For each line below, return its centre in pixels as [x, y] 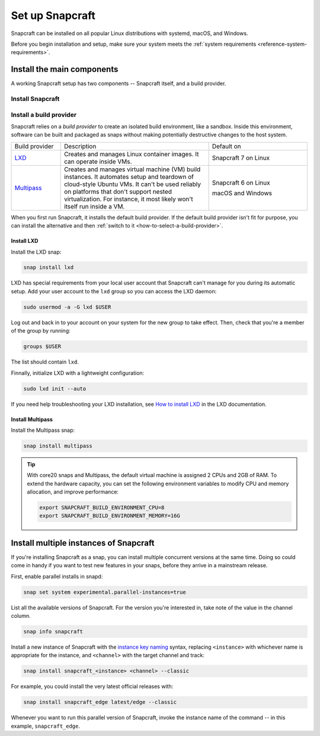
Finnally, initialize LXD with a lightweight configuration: [78, 373]
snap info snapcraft [53, 632]
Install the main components [65, 69]
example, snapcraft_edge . [45, 726]
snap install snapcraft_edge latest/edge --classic [100, 702]
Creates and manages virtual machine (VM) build [132, 169]
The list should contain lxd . [45, 362]
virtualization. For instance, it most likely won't [129, 199]
